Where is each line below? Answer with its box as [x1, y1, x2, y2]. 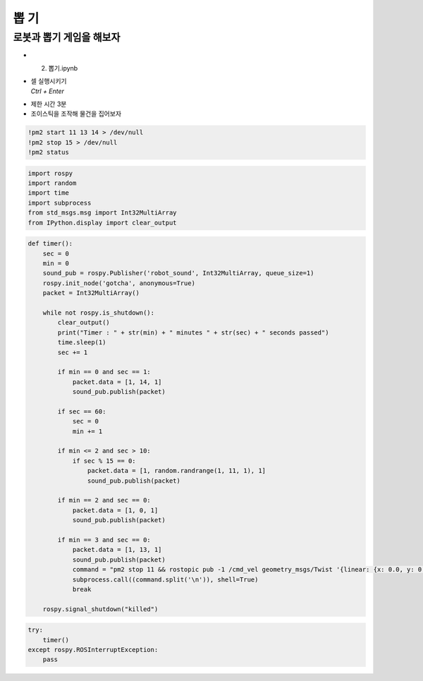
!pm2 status [27, 148, 70, 157]
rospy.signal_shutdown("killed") [42, 605, 159, 613]
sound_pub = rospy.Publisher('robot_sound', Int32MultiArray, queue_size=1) [42, 269, 314, 277]
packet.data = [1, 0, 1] [72, 506, 159, 514]
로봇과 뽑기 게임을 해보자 [13, 31, 121, 44]
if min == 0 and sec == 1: [57, 368, 151, 376]
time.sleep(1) [57, 339, 106, 346]
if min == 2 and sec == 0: [57, 496, 151, 505]
